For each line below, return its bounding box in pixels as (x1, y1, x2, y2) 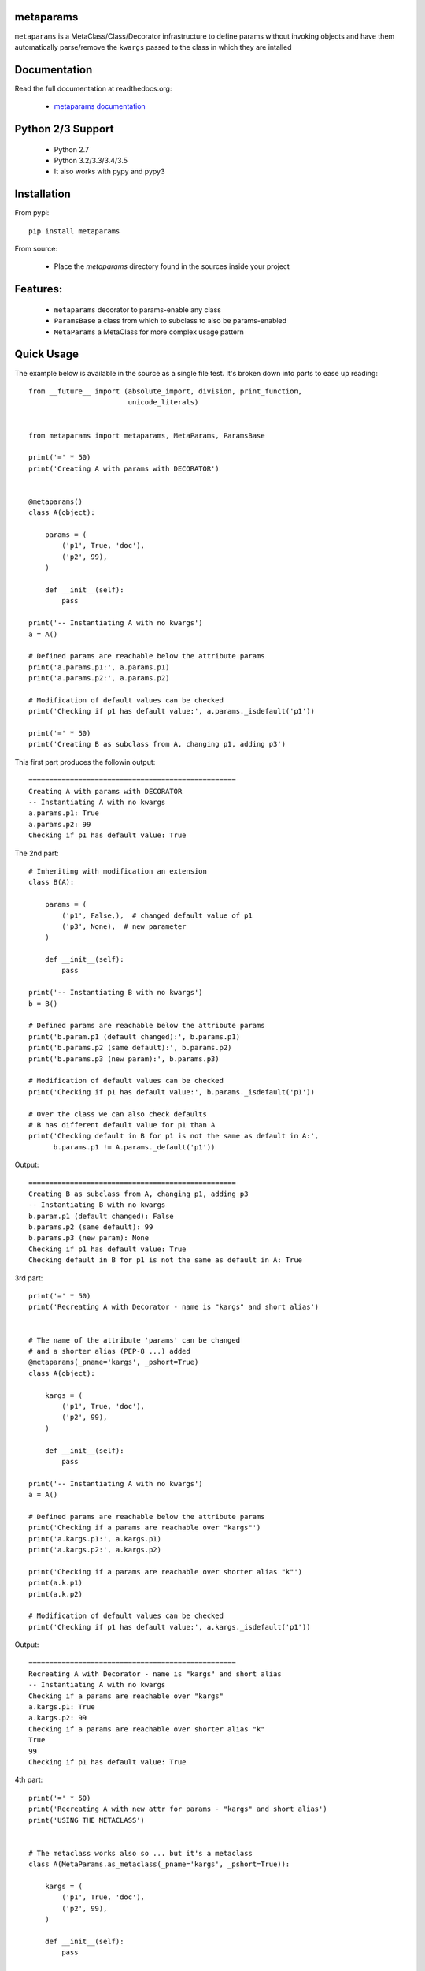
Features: (14, 282, 63, 296)
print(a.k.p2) (28, 1589, 83, 1598)
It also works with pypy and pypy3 (54, 166, 165, 177)
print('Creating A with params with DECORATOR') (28, 464, 220, 473)
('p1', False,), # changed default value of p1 (61, 911, 253, 920)
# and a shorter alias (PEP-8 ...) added (28, 1347, 190, 1355)
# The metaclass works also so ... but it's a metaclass (28, 1849, 253, 1857)
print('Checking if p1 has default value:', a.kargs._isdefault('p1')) (28, 1623, 311, 1631)
